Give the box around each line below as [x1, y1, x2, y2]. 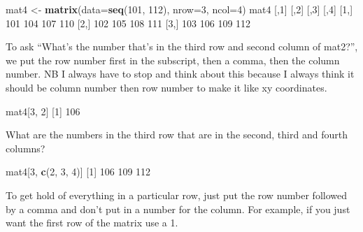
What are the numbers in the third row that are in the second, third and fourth [6, 127, 348, 142]
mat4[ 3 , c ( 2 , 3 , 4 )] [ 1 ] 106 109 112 [6, 164, 151, 179]
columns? [6, 140, 45, 155]
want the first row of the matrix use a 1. [6, 215, 178, 230]
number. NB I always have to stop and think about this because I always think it [6, 66, 355, 81]
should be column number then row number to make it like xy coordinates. [6, 80, 327, 94]
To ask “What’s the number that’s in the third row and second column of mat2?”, [6, 39, 358, 54]
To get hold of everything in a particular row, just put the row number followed [6, 187, 348, 202]
